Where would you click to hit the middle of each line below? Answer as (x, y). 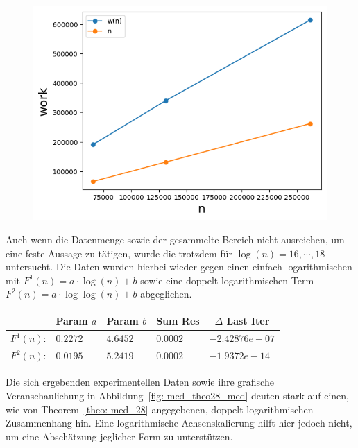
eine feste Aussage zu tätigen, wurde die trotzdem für (119, 253)
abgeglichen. (166, 294)
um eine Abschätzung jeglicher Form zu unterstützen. (119, 436)
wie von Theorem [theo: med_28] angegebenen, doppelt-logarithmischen (160, 409)
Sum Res (178, 320)
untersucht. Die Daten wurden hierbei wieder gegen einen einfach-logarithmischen (179, 267)
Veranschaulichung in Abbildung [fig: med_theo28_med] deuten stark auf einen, (177, 395)
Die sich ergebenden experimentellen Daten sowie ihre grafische (140, 382)
